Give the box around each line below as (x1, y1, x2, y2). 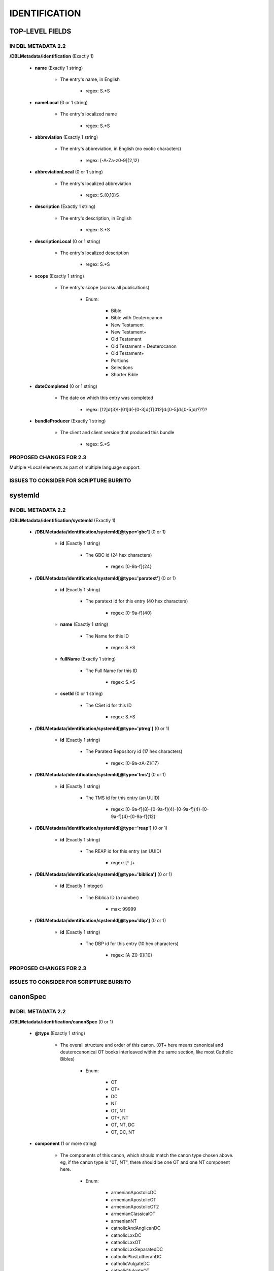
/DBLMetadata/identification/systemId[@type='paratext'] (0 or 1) (35, 575, 176, 581)
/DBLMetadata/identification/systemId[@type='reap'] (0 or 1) (35, 825, 167, 831)
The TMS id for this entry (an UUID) (85, 795, 160, 801)
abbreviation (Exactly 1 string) (35, 134, 98, 140)
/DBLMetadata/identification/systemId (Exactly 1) (9, 517, 116, 523)
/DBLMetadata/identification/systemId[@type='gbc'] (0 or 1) (35, 529, 166, 535)
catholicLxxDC (111, 1232, 142, 1238)
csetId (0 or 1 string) (60, 690, 104, 697)
